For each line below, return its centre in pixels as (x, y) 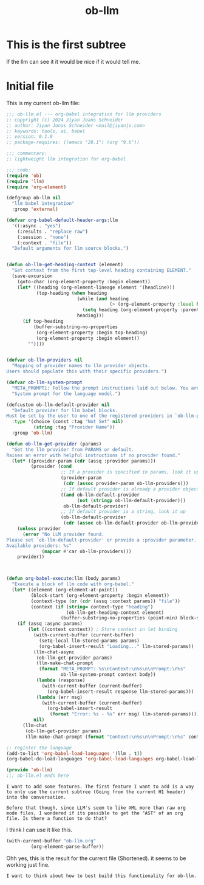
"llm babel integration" (43, 204)
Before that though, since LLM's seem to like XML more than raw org (96, 808)
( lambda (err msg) (59, 697)
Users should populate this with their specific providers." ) (87, 371)
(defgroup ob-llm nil (34, 198)
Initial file (30, 86)
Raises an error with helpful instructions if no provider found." (93, 455)
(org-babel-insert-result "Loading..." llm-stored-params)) (116, 646)
